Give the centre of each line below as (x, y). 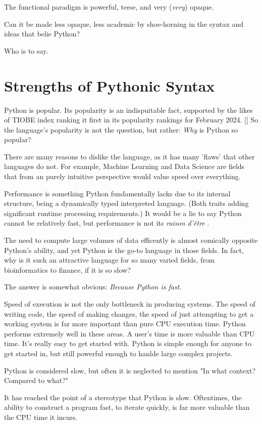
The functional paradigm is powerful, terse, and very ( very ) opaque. (109, 7)
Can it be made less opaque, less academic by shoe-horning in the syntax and (124, 24)
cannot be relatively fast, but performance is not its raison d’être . (107, 223)
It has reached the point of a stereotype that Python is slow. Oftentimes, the (123, 397)
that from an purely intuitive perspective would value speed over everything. (122, 176)
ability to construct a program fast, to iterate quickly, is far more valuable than (127, 407)
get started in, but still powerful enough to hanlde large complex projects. (118, 353)
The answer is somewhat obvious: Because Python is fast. (93, 287)
